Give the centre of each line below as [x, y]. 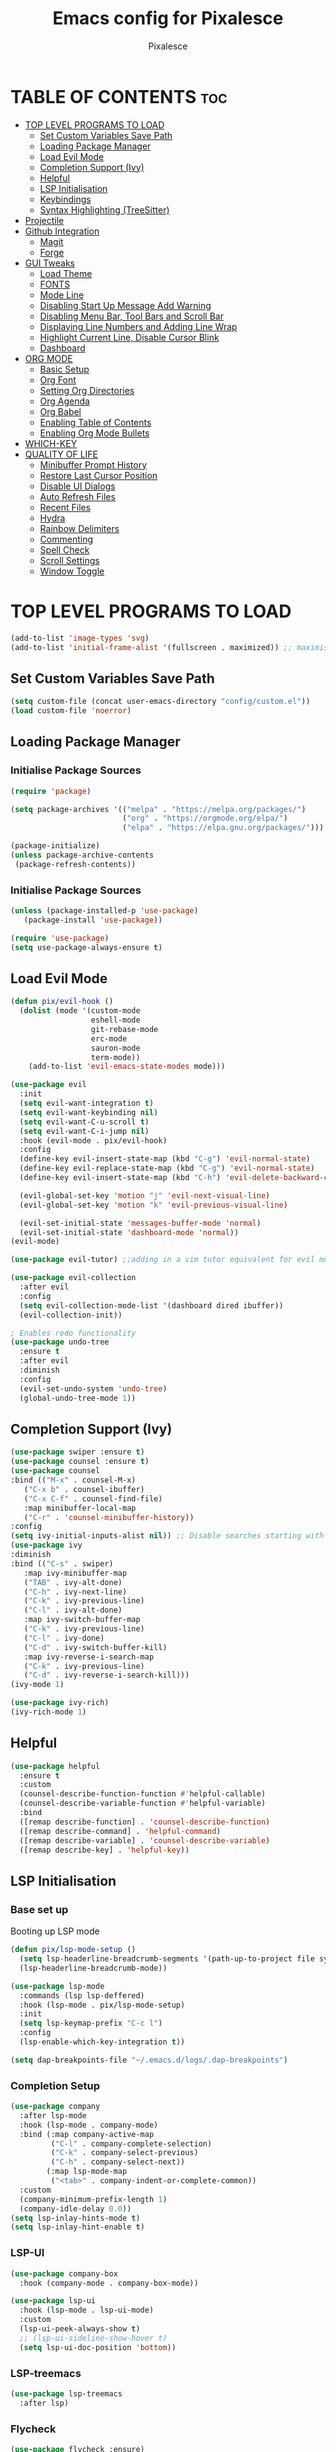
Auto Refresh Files [77, 496]
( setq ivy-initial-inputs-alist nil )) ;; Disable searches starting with [167, 1536]
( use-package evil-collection [73, 1278]
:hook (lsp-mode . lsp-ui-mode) [87, 2310]
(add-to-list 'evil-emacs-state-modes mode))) [127, 1067]
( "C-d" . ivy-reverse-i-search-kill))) [106, 1675]
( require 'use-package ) [60, 938]
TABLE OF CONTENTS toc [119, 96]
